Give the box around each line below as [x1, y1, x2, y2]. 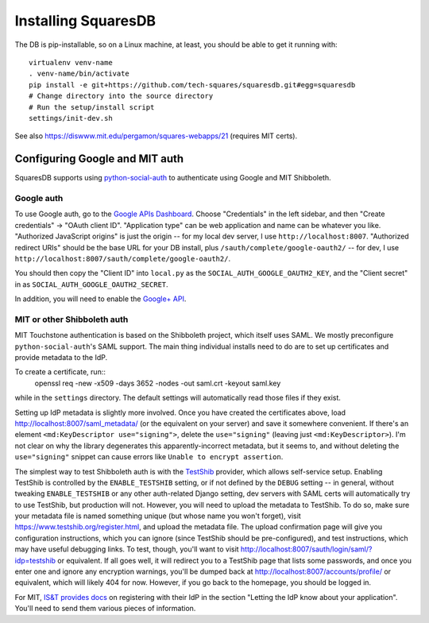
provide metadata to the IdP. [14, 352, 108, 362]
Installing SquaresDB [14, 12, 157, 29]
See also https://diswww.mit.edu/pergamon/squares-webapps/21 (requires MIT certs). [14, 131, 298, 141]
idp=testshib [14, 555, 56, 565]
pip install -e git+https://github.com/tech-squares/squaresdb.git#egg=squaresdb [29, 80, 356, 89]
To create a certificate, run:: [14, 367, 106, 377]
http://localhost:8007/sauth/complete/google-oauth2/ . [14, 253, 230, 263]
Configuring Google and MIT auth [14, 152, 184, 166]
